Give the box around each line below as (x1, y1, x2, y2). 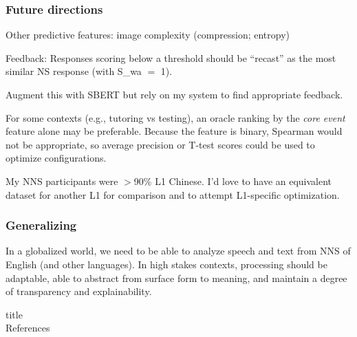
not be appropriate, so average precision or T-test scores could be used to (6, 137, 315, 151)
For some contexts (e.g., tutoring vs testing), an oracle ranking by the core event (6, 110, 345, 124)
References (6, 320, 50, 335)
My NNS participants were (6, 173, 118, 188)
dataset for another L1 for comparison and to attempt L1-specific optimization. (6, 187, 340, 202)
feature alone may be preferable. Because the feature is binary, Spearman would (6, 124, 343, 138)
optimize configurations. (6, 151, 107, 165)
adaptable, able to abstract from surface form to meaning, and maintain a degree (6, 270, 347, 285)
